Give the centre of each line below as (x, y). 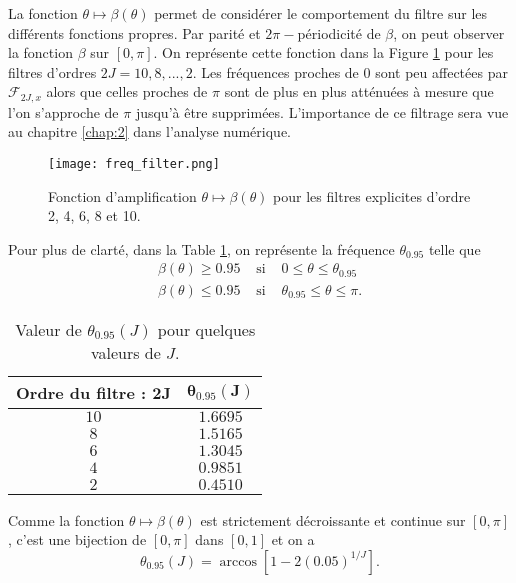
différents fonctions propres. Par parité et (134, 32)
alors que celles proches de (127, 91)
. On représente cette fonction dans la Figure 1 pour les (323, 52)
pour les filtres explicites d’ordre (372, 195)
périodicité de (339, 32)
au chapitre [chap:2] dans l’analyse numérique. (149, 131)
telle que (454, 248)
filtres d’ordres (52, 71)
